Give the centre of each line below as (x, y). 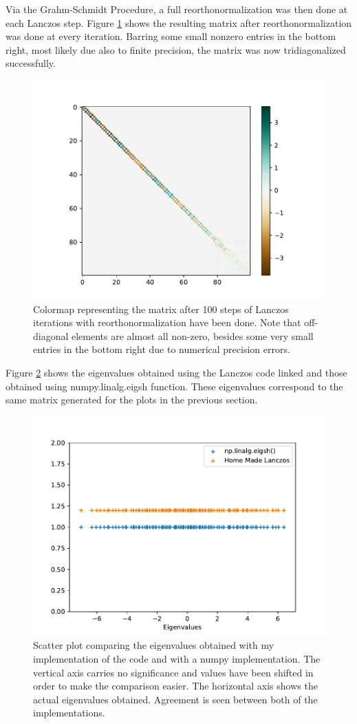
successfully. (31, 63)
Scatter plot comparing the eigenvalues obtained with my (154, 645)
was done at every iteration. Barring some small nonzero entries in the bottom (171, 36)
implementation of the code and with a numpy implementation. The (177, 658)
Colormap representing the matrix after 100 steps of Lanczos (161, 309)
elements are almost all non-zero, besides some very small (193, 335)
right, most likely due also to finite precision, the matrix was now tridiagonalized (176, 49)
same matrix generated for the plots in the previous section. (132, 400)
